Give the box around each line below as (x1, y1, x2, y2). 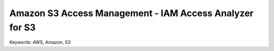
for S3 (9, 22, 36, 33)
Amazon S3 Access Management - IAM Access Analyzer (9, 8, 254, 19)
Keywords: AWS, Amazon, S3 (9, 39, 71, 45)
